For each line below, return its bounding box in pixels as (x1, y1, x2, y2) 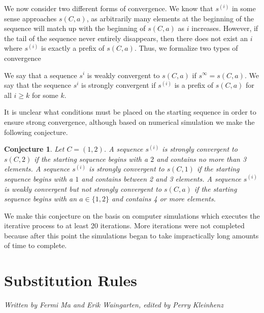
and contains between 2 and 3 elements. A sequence (81, 173, 241, 184)
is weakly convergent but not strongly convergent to (4, 183, 162, 194)
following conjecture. (4, 126, 68, 137)
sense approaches (4, 13, 57, 23)
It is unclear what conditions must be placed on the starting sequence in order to (4, 107, 256, 117)
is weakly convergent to (87, 69, 160, 80)
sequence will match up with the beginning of (4, 23, 146, 33)
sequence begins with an (4, 193, 77, 204)
